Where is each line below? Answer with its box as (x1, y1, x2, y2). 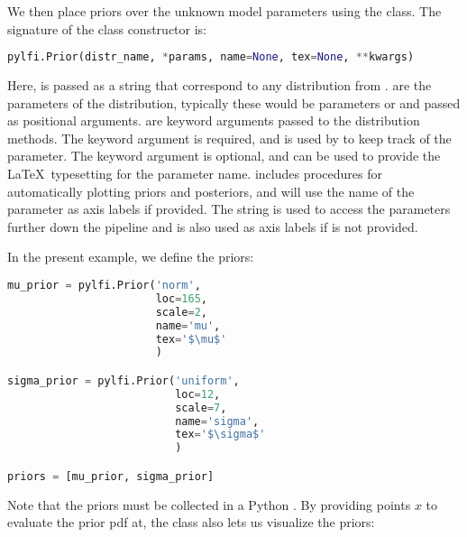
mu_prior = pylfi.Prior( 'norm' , (7, 279, 201, 292)
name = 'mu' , (155, 319, 221, 332)
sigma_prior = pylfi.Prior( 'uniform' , (7, 374, 240, 387)
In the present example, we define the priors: (7, 247, 254, 266)
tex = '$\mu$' (155, 332, 227, 346)
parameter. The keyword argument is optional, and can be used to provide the (7, 146, 441, 165)
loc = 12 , (175, 387, 221, 401)
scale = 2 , (155, 305, 207, 319)
